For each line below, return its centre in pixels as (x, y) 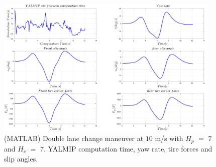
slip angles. (21, 158)
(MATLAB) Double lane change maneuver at (74, 138)
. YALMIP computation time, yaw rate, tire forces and (128, 148)
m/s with (169, 138)
